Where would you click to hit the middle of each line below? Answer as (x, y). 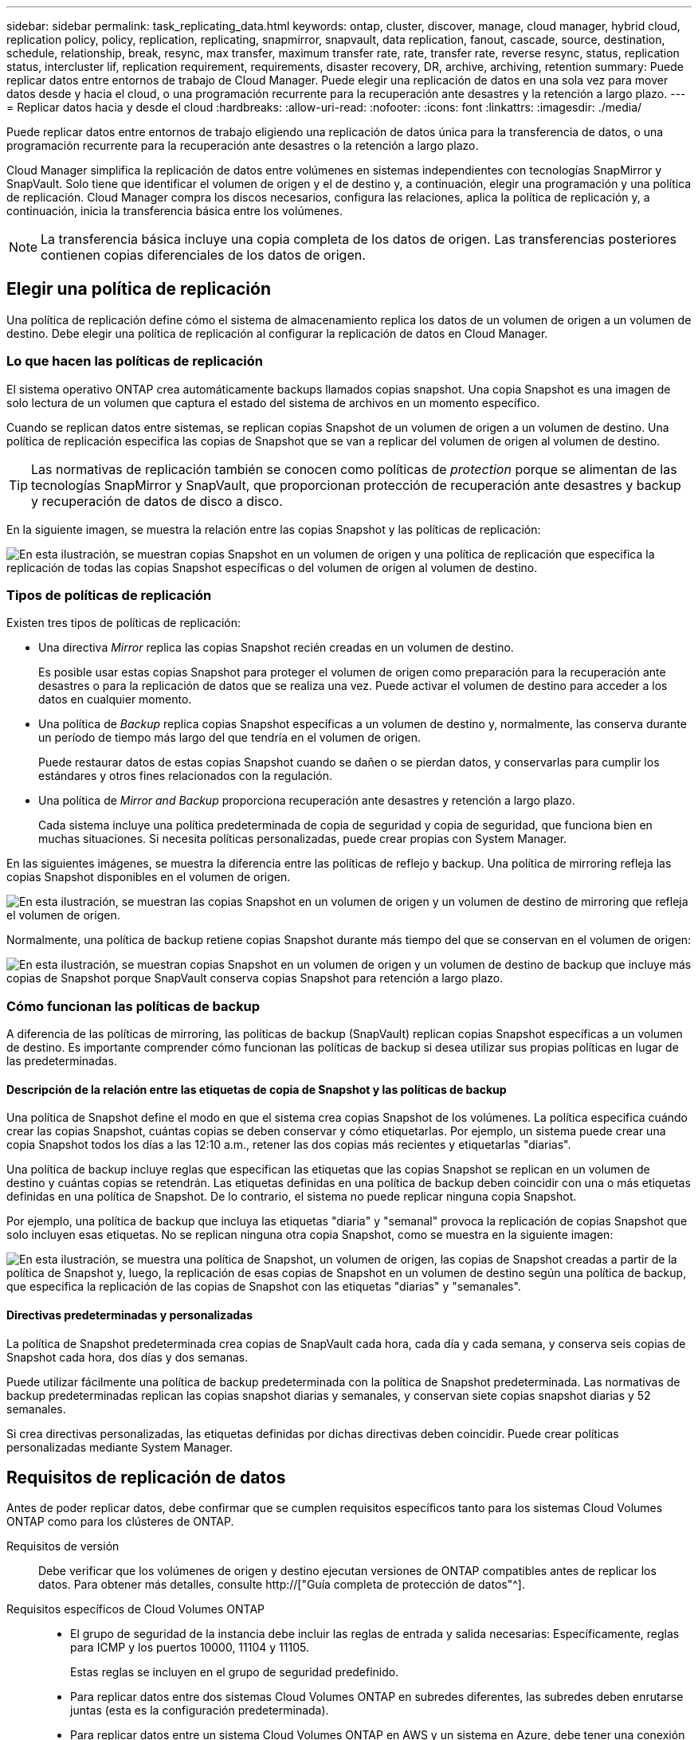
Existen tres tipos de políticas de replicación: (124, 623)
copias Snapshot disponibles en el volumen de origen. (149, 877)
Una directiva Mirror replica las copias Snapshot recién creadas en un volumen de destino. (276, 648)
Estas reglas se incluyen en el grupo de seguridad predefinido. (235, 1672)
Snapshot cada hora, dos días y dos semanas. (127, 1357)
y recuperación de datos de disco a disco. (157, 501)
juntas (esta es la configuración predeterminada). (200, 1711)
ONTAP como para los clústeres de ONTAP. (120, 1522)
